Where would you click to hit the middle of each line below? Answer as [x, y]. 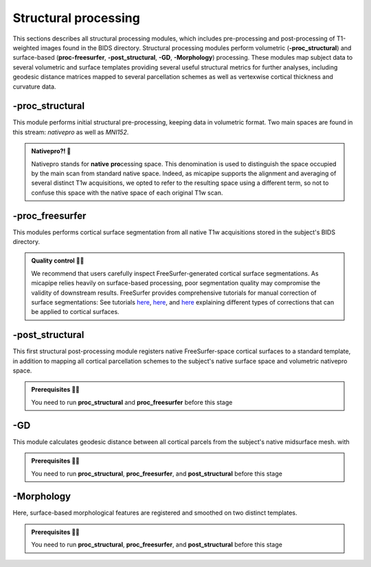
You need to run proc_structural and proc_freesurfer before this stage [132, 402]
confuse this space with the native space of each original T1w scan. [127, 192]
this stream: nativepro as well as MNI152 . [71, 132]
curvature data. [34, 87]
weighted [26, 47]
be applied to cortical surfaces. [75, 312]
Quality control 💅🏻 [58, 260]
